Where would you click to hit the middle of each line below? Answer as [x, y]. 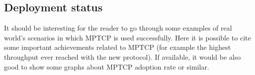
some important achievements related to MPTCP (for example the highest [118, 47]
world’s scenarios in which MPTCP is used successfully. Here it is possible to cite [127, 37]
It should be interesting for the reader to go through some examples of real [118, 28]
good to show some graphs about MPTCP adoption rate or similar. [107, 66]
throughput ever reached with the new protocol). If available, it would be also [123, 56]
